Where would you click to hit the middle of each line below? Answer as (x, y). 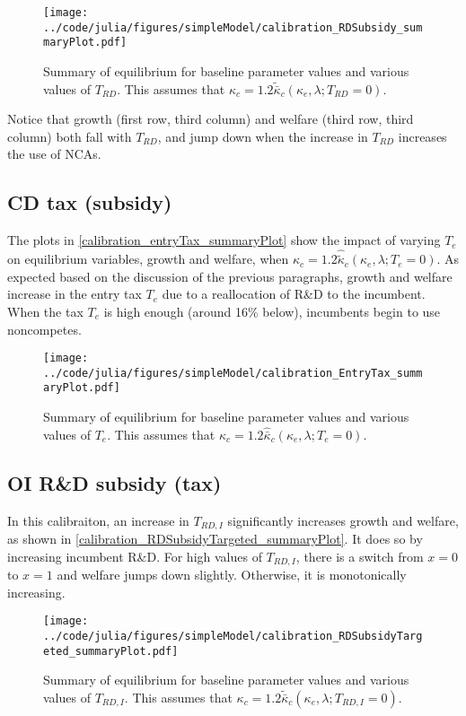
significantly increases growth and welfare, (343, 520)
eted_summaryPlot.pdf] (111, 651)
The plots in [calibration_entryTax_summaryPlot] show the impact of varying (224, 240)
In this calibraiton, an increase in (98, 520)
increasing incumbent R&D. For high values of (135, 556)
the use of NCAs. (54, 154)
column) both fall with (70, 136)
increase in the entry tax (75, 294)
